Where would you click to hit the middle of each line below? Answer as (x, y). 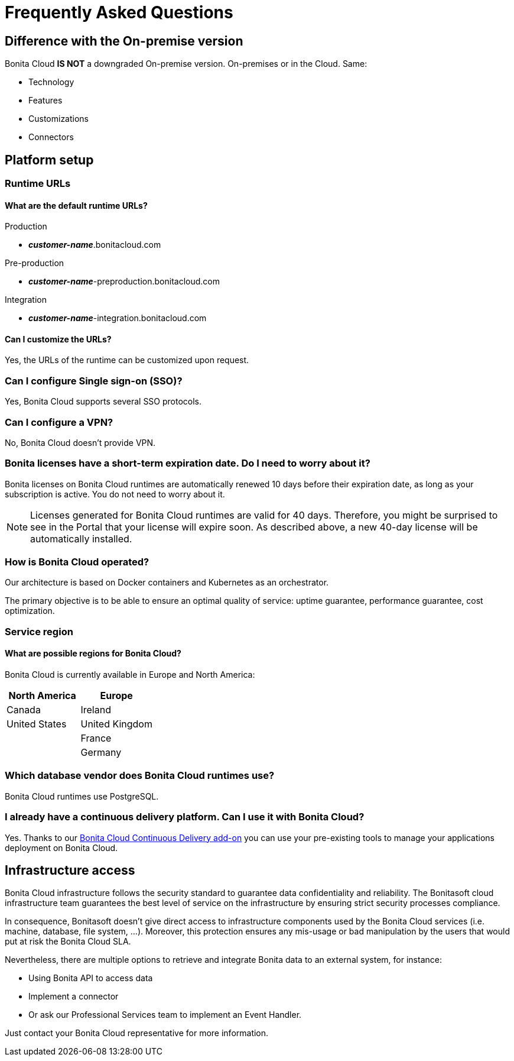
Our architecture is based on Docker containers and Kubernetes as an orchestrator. (167, 583)
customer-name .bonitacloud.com (95, 245)
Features (45, 101)
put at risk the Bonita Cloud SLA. (68, 942)
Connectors (51, 137)
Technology (51, 82)
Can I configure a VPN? (59, 422)
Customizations (59, 119)
